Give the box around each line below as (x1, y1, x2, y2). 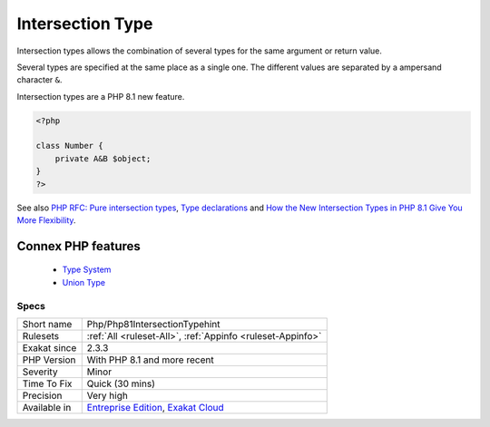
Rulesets (22, 329, 59, 342)
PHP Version (22, 354, 76, 366)
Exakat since (22, 341, 77, 354)
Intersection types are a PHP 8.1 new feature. (16, 91, 185, 102)
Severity (22, 365, 58, 378)
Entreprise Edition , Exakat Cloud (86, 401, 224, 413)
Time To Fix (22, 377, 73, 390)
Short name (22, 317, 73, 330)
